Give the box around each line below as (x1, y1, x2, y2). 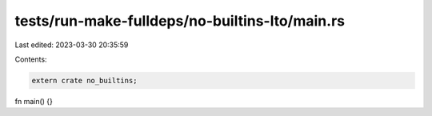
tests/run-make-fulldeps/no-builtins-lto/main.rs (14, 12, 346, 30)
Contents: (14, 54, 47, 64)
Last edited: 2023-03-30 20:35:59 (14, 40, 129, 50)
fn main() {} (14, 96, 54, 106)
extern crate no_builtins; (31, 76, 138, 85)
